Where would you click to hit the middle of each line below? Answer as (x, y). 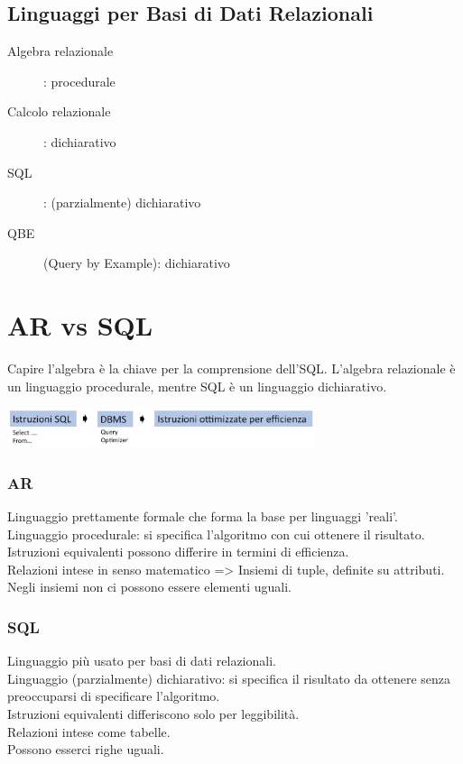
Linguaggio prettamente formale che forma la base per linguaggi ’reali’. (203, 515)
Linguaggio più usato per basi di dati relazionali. (142, 661)
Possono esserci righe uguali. (86, 749)
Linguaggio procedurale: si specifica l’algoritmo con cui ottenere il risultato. (216, 534)
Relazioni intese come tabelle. (89, 731)
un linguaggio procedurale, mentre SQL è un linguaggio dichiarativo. (197, 386)
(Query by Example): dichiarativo (137, 263)
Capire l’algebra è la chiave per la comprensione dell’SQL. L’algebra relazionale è (231, 368)
